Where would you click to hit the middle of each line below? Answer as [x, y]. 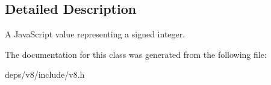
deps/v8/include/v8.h [45, 74]
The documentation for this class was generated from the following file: [136, 54]
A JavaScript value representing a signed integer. [95, 34]
